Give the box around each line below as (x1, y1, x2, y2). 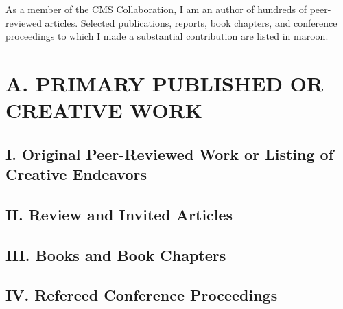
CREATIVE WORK (5, 96, 203, 124)
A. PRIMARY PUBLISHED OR (5, 69, 324, 97)
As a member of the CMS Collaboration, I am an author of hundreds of (5, 2, 307, 16)
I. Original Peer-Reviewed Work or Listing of (5, 143, 334, 164)
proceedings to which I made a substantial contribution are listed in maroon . (5, 29, 329, 43)
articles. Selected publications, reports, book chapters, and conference (45, 15, 338, 30)
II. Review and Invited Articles (5, 203, 233, 225)
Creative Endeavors (5, 163, 147, 185)
